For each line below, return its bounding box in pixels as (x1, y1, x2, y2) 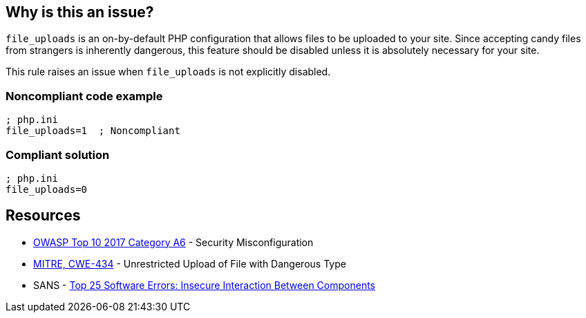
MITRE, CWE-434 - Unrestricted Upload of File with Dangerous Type (33, 257, 346, 270)
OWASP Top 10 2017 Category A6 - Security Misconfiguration (33, 236, 314, 248)
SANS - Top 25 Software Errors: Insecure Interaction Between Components (33, 279, 375, 291)
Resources (6, 207, 81, 225)
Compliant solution (6, 147, 110, 162)
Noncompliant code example (6, 88, 163, 103)
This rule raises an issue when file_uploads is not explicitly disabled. (6, 66, 331, 78)
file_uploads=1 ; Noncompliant (6, 125, 180, 137)
